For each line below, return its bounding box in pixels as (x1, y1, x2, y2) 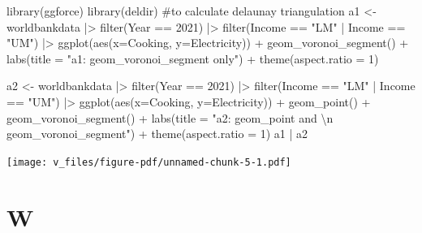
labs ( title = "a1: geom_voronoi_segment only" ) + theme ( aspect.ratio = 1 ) (6, 50, 379, 67)
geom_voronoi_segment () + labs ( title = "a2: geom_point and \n (6, 109, 334, 126)
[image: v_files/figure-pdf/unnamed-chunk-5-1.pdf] (6, 156, 291, 168)
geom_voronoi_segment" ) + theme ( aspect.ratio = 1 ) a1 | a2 (6, 125, 308, 142)
